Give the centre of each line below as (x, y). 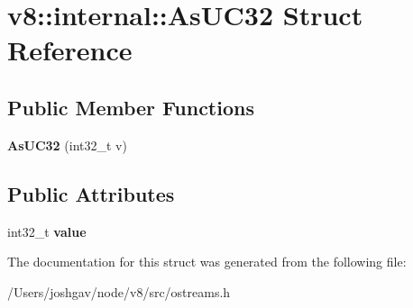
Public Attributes (91, 193)
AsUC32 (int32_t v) (67, 145)
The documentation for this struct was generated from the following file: (207, 262)
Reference (70, 50)
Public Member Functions (131, 107)
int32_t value (47, 231)
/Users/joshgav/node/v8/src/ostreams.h (119, 291)
